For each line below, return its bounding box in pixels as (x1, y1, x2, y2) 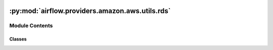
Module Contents (9, 22, 53, 29)
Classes (9, 36, 27, 42)
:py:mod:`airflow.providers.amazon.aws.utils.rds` (9, 7, 171, 15)
